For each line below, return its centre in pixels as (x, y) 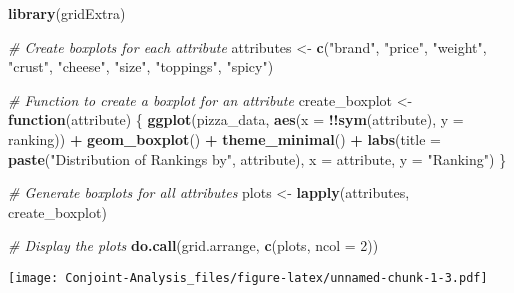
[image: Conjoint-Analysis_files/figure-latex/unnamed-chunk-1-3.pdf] (248, 277)
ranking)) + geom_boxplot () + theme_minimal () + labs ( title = (224, 138)
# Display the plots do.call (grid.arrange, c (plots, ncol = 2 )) (193, 245)
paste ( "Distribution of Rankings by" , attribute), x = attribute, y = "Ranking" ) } (257, 158)
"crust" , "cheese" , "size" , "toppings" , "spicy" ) (141, 66)
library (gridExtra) (67, 13)
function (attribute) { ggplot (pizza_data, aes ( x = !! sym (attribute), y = (236, 119)
